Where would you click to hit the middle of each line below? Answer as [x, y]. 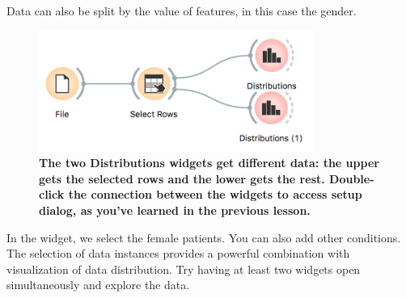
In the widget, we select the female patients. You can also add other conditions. [204, 237]
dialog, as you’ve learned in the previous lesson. [175, 210]
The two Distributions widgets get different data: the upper [209, 163]
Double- [352, 178]
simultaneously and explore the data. [98, 285]
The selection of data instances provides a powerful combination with [178, 253]
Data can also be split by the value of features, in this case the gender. [182, 10]
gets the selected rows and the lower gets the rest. [182, 178]
